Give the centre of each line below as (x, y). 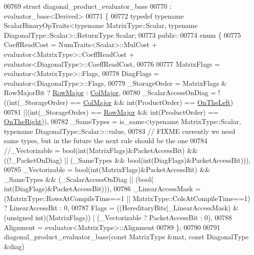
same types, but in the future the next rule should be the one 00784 (106, 140)
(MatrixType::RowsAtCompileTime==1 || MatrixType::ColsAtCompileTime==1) (127, 198)
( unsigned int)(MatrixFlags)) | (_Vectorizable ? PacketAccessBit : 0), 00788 (118, 217)
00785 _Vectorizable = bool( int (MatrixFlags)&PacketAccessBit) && (107, 169)
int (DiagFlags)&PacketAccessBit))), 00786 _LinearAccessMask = (102, 189)
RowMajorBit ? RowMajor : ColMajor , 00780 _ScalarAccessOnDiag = (110, 92)
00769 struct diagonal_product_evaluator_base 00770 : (88, 6)
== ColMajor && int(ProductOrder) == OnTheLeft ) (152, 102)
